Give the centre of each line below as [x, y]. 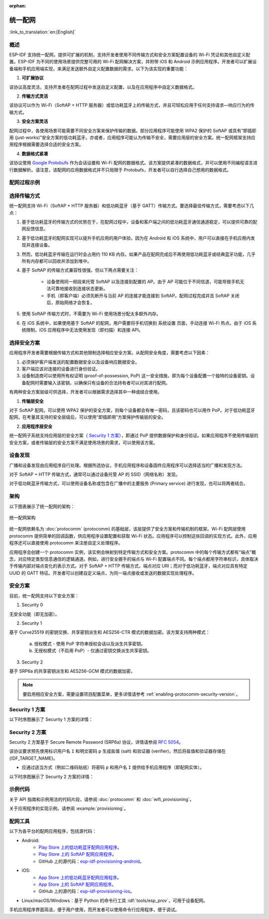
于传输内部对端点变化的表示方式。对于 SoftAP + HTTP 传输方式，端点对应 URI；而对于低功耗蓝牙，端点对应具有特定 [128, 566]
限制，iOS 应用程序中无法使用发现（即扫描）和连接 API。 [84, 330]
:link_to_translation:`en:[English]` [43, 32]
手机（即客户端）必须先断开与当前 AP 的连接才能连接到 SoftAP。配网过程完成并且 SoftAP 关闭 [143, 295]
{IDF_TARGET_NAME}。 [33, 758]
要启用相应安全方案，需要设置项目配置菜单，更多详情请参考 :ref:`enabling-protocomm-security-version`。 [132, 694]
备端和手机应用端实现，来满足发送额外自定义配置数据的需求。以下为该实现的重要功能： [99, 68]
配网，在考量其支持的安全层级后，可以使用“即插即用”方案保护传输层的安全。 [88, 417]
